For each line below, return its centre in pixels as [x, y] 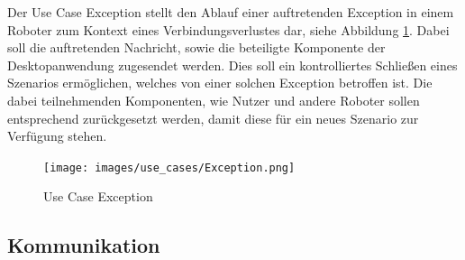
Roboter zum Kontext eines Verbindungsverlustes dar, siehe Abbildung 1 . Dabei [228, 29]
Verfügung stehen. [57, 136]
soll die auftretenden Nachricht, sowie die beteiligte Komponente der [196, 47]
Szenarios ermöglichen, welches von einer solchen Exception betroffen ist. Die [220, 83]
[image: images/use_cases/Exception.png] [169, 167]
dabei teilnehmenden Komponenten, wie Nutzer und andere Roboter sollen [214, 100]
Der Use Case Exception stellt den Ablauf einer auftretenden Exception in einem [231, 12]
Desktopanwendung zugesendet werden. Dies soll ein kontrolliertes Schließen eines [232, 65]
